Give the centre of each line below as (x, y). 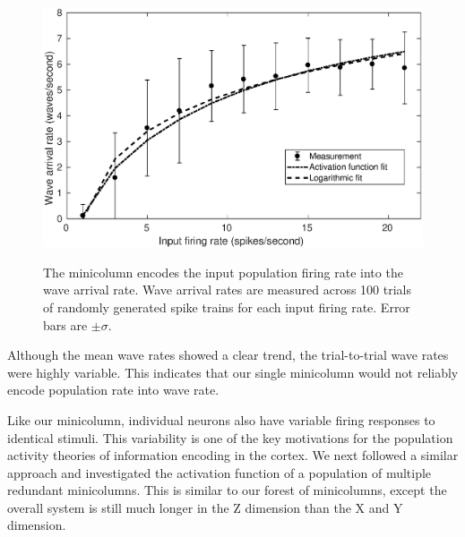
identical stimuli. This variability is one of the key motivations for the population (230, 437)
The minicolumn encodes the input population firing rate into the (223, 272)
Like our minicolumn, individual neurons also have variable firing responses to (221, 419)
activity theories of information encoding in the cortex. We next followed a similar (233, 455)
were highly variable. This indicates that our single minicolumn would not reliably (233, 372)
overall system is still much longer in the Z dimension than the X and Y (205, 507)
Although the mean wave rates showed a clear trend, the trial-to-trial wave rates (228, 355)
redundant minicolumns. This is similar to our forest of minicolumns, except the (227, 490)
